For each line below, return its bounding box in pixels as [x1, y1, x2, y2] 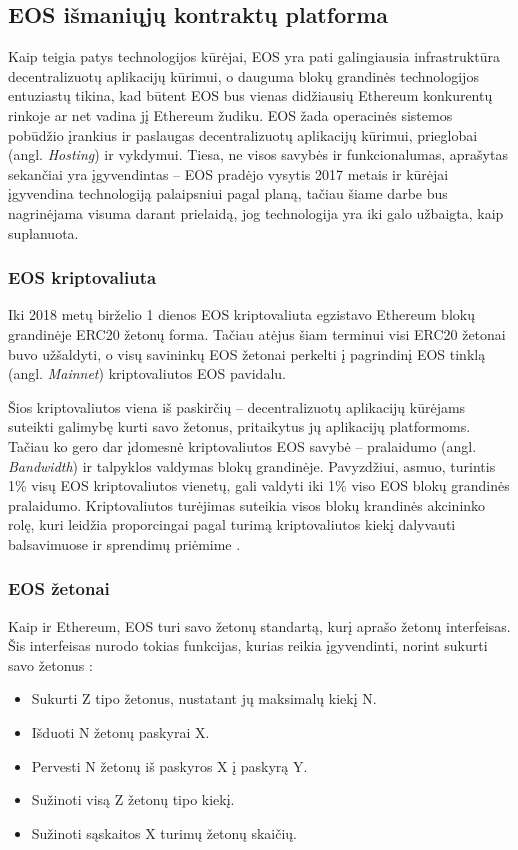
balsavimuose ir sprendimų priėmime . [8, 533, 241, 554]
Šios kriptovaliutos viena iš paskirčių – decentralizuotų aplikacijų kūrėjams [8, 396, 466, 417]
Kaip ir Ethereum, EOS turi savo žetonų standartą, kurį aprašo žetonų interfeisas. [8, 615, 511, 636]
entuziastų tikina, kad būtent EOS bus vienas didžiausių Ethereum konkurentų [8, 85, 493, 106]
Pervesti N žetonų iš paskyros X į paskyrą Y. [31, 755, 308, 776]
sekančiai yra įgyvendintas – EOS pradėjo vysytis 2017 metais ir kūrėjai [8, 163, 449, 184]
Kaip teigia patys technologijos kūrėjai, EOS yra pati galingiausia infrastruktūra [8, 46, 500, 67]
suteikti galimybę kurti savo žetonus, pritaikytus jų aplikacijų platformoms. [8, 416, 471, 437]
